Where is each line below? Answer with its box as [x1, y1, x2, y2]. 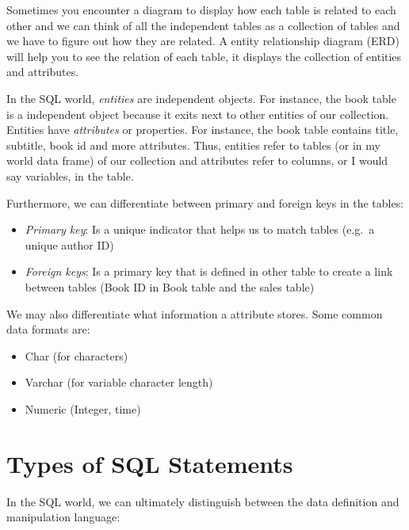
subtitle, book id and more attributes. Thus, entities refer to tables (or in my [6, 136, 380, 153]
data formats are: [6, 321, 90, 337]
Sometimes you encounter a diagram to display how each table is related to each [6, 2, 396, 17]
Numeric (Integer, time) [25, 400, 141, 417]
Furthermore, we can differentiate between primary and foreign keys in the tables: [6, 194, 404, 211]
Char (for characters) [25, 347, 128, 364]
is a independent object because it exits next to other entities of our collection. [6, 105, 389, 122]
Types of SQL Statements [6, 447, 293, 479]
